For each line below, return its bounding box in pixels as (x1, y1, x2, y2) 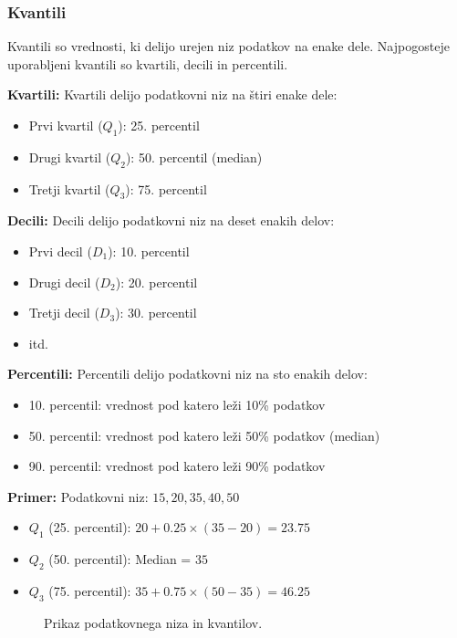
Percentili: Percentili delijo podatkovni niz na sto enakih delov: (7, 364, 368, 383)
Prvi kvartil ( (28, 116, 103, 134)
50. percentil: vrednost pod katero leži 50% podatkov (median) (28, 425, 380, 445)
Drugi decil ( (28, 272, 100, 291)
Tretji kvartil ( (28, 179, 110, 198)
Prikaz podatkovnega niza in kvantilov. (44, 612, 263, 632)
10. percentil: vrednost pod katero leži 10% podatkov (28, 394, 326, 413)
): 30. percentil (115, 303, 197, 322)
